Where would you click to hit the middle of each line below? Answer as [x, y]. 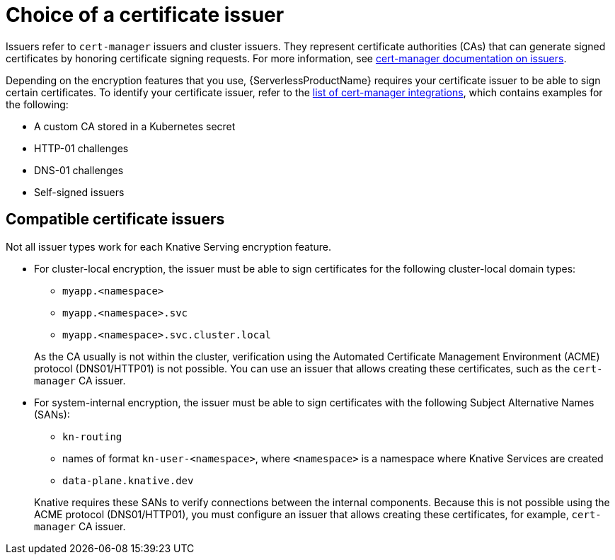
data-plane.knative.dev [128, 480]
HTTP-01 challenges [81, 148]
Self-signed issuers [79, 192]
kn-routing [92, 436]
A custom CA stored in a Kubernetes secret [135, 126]
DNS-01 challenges [79, 170]
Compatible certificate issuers [115, 219]
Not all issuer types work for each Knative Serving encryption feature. [168, 246]
